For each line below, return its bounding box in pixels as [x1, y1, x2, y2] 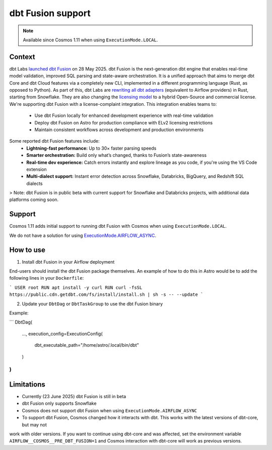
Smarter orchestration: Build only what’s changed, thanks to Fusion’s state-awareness [26, 152, 207, 158]
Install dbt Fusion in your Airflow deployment [22, 259, 115, 265]
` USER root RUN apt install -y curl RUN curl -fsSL [9, 285, 143, 290]
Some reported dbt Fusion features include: [9, 138, 100, 144]
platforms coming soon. [9, 197, 59, 203]
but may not [22, 421, 47, 428]
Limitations [9, 380, 45, 389]
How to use [9, 245, 45, 254]
